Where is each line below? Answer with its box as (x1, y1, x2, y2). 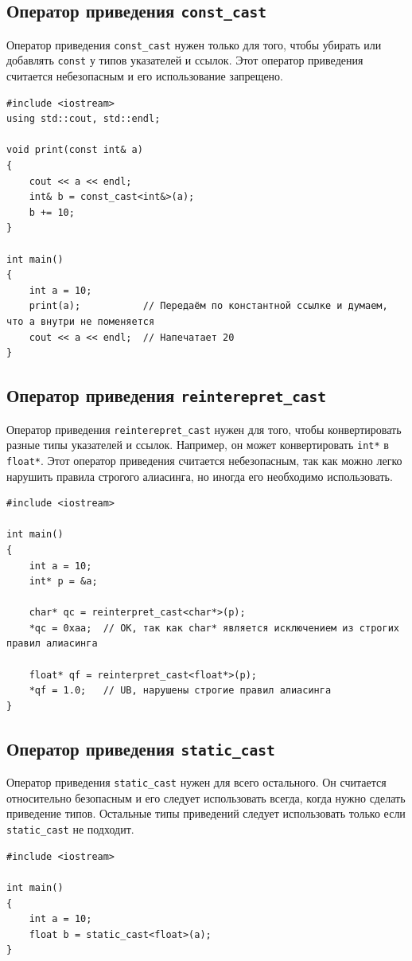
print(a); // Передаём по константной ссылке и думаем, (29, 300, 388, 312)
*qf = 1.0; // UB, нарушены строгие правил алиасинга (29, 685, 332, 697)
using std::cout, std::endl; (6, 113, 161, 125)
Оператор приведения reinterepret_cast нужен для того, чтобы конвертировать (6, 420, 402, 437)
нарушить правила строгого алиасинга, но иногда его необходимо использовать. (6, 467, 393, 484)
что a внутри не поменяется (6, 316, 155, 327)
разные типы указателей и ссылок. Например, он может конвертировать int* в (6, 436, 389, 453)
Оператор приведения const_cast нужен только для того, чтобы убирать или (6, 36, 382, 53)
